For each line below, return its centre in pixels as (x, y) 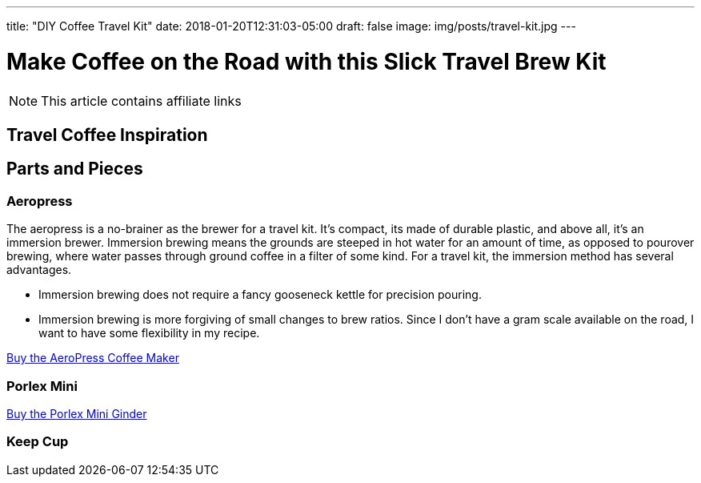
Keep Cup (38, 442)
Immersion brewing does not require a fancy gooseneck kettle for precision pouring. (260, 295)
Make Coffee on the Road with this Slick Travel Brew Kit (306, 61)
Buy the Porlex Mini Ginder (77, 413)
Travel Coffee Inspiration (107, 135)
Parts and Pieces (75, 169)
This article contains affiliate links (141, 101)
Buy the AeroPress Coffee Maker (93, 358)
